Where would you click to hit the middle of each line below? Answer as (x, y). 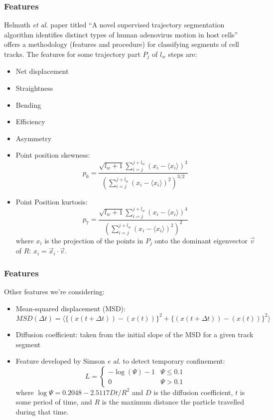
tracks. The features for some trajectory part (72, 54)
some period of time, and (54, 402)
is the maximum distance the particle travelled (173, 402)
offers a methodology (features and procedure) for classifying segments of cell (122, 44)
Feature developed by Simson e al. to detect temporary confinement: (120, 361)
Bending (28, 105)
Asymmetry (34, 138)
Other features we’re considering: (54, 292)
